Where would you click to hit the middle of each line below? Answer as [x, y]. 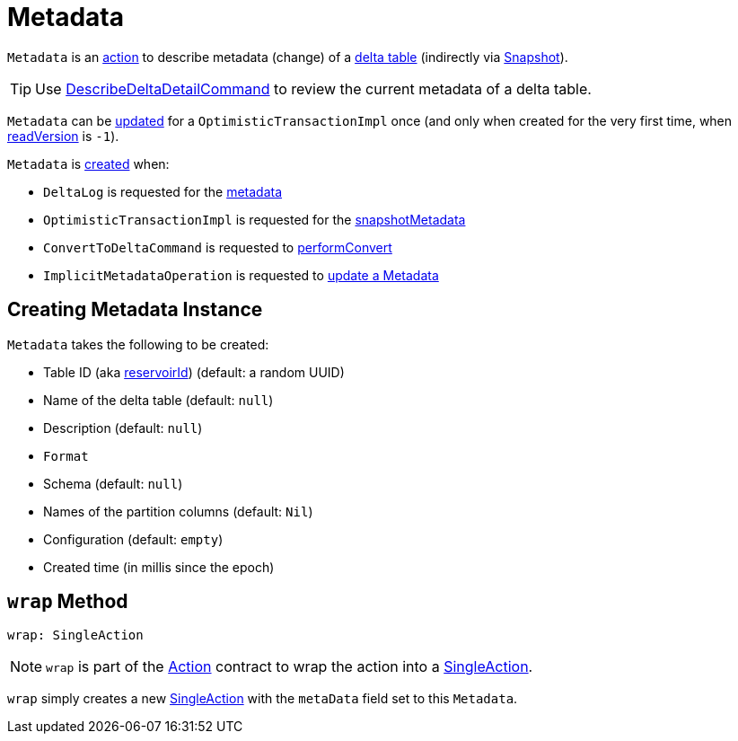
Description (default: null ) [123, 428]
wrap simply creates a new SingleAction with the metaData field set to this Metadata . [263, 699]
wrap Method [68, 602]
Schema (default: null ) [113, 483]
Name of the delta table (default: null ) [158, 400]
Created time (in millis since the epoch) [159, 567]
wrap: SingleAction [75, 635]
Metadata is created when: [88, 163]
